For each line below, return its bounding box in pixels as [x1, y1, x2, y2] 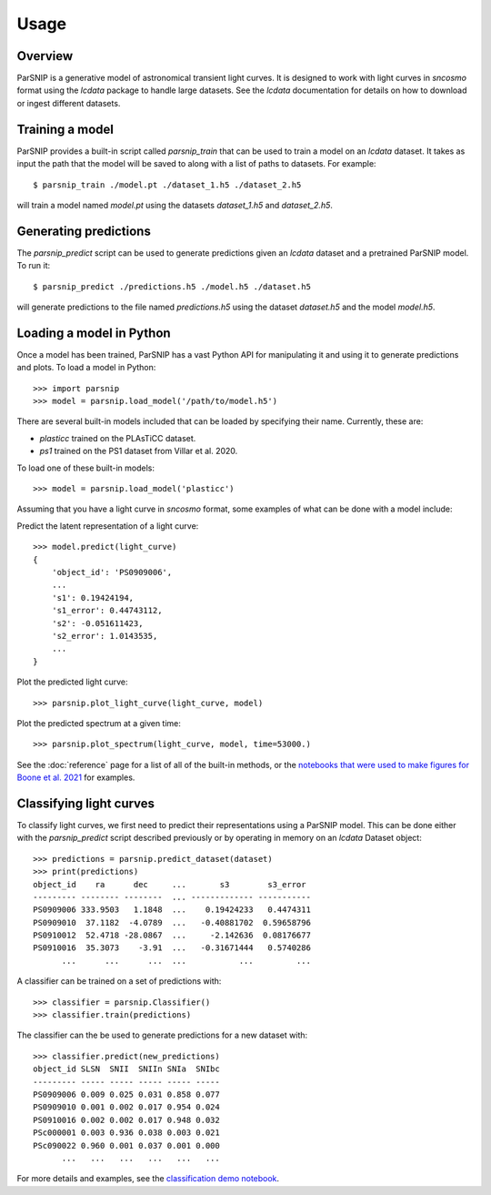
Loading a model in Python [16, 325, 172, 340]
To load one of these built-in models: [16, 462, 155, 473]
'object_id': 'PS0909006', [51, 567, 173, 577]
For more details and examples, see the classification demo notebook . [16, 1173, 280, 1184]
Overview [16, 48, 74, 64]
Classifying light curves [16, 795, 155, 811]
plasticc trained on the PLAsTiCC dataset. [39, 432, 196, 443]
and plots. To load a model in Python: [16, 362, 156, 373]
